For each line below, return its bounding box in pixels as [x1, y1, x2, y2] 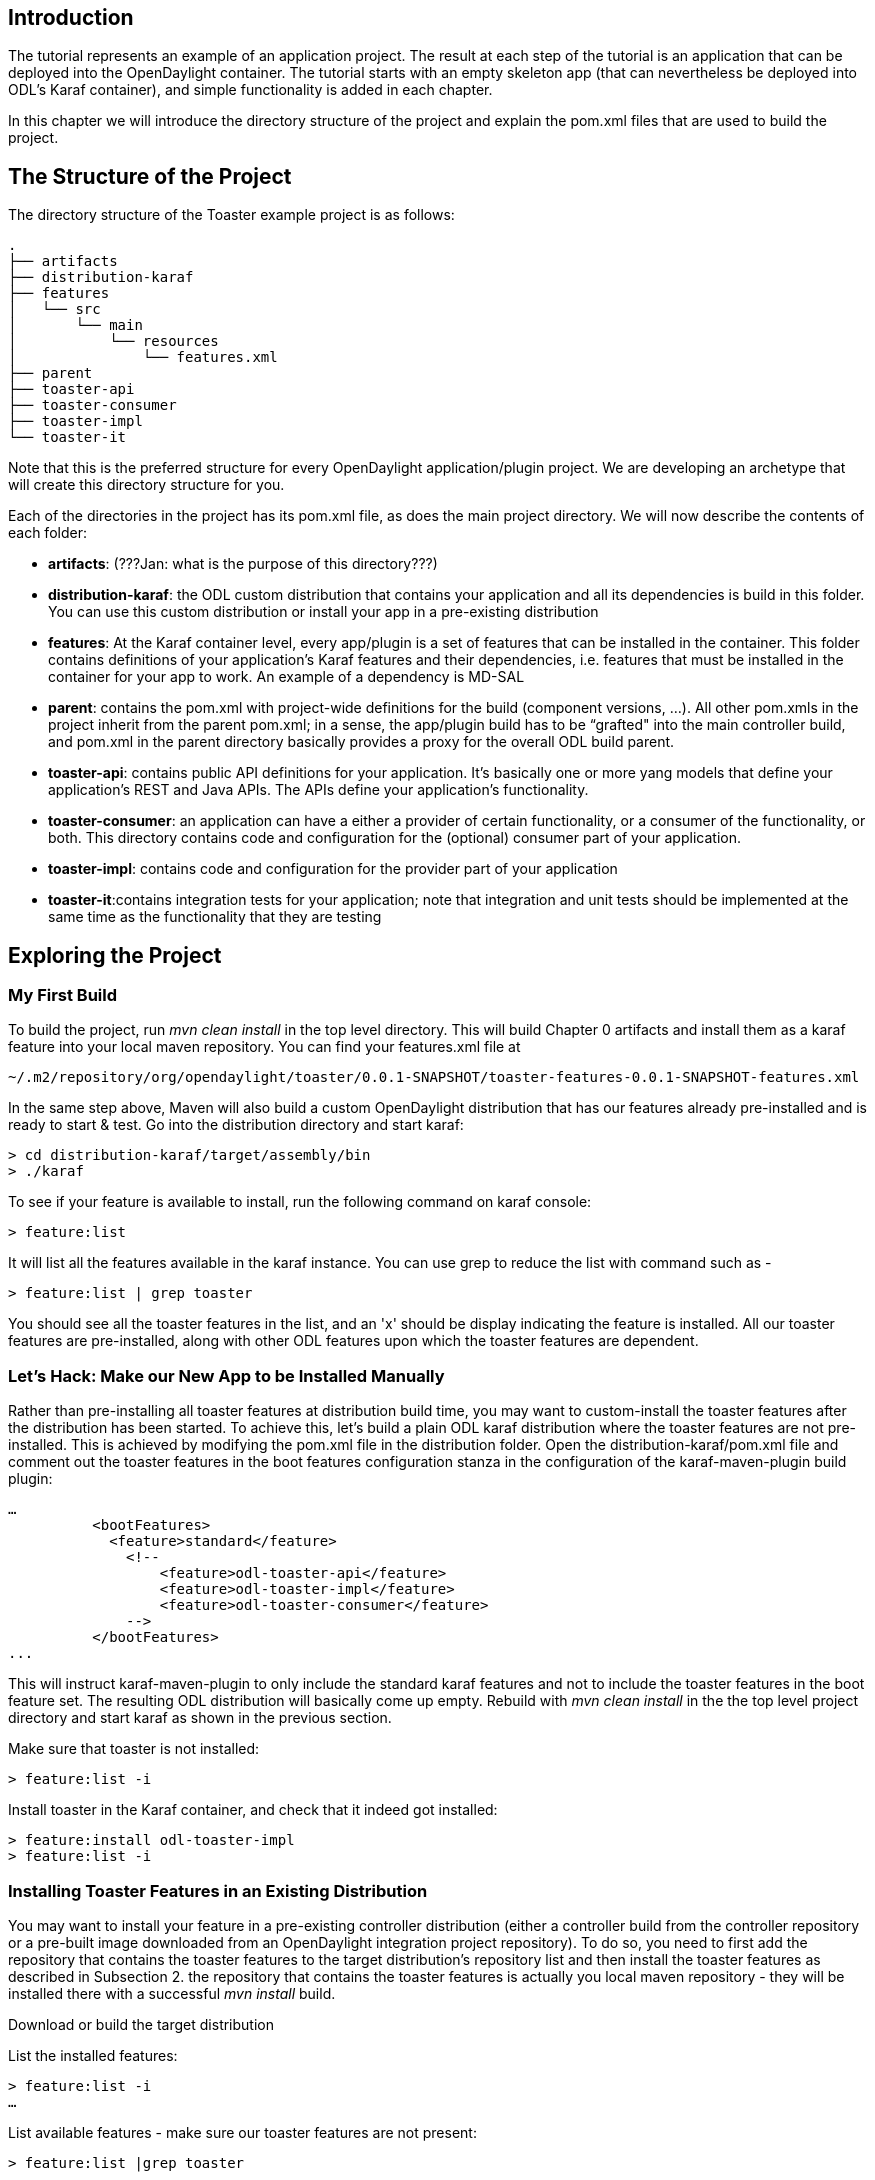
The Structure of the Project [8, 163, 292, 189]
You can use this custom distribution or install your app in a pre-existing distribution [48, 603, 599, 621]
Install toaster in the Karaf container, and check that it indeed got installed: [8, 1801, 498, 1819]
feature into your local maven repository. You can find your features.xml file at [8, 1038, 521, 1056]
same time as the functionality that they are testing [48, 908, 382, 926]
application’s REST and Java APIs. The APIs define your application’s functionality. [48, 781, 589, 799]
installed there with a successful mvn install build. [8, 1984, 336, 2002]
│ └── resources [8, 333, 219, 350]
